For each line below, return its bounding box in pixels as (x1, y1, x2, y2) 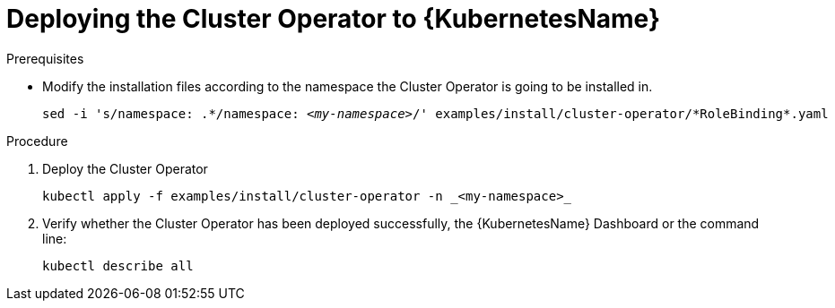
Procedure (6, 133, 68, 149)
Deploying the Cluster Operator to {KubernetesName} (6, 4, 661, 34)
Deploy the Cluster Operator (42, 160, 208, 176)
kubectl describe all (42, 258, 194, 273)
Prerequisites (6, 50, 84, 66)
